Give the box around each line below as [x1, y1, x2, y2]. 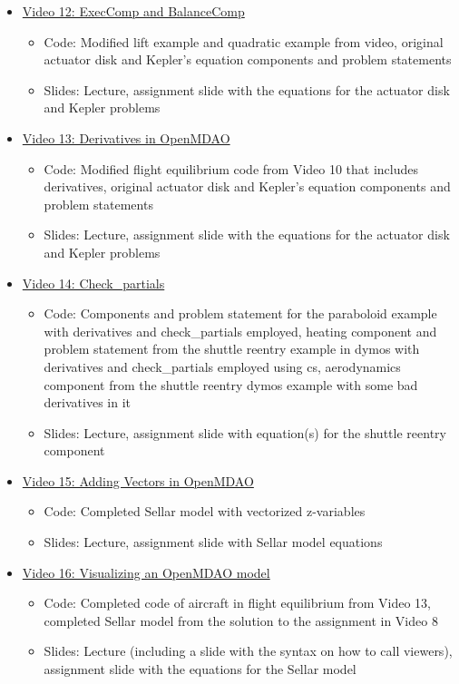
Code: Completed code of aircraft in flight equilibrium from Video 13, [44, 593, 432, 612]
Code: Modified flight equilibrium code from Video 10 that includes [44, 159, 419, 178]
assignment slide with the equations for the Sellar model [44, 660, 356, 679]
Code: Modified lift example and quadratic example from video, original [44, 32, 444, 51]
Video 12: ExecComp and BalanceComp [22, 2, 245, 20]
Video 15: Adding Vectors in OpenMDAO [22, 471, 254, 490]
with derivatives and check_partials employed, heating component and [44, 321, 437, 340]
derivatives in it [44, 393, 131, 412]
